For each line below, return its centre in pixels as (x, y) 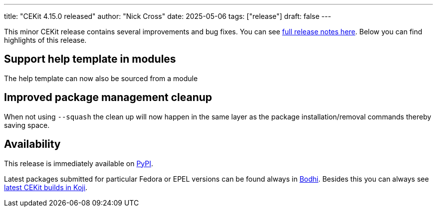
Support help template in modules (90, 59)
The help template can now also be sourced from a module (101, 78)
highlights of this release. (45, 40)
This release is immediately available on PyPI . (79, 163)
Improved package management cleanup (108, 98)
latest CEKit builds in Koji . (46, 187)
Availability (32, 144)
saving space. (27, 125)
